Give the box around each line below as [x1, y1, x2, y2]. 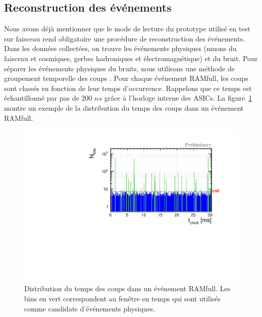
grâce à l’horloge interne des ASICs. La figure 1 [104, 93, 252, 103]
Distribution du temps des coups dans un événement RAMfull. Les [24, 283, 231, 294]
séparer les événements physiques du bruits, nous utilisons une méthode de [4, 63, 235, 73]
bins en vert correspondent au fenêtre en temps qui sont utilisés [24, 293, 221, 303]
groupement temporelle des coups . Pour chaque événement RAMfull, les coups [4, 73, 248, 83]
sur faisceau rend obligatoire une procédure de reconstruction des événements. [4, 33, 245, 43]
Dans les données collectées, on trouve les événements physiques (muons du [4, 43, 237, 54]
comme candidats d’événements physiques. [24, 303, 155, 313]
